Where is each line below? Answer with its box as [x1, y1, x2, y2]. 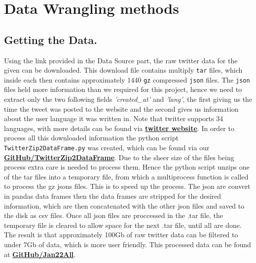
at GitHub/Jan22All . [4, 249, 76, 259]
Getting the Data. [4, 32, 98, 47]
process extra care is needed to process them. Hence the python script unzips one [4, 162, 250, 172]
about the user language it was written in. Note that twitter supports [4, 113, 214, 124]
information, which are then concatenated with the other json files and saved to [4, 200, 245, 211]
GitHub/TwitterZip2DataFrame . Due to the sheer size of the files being [4, 152, 234, 162]
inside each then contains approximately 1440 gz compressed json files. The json [4, 74, 250, 85]
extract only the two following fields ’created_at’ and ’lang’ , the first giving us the [4, 94, 253, 104]
